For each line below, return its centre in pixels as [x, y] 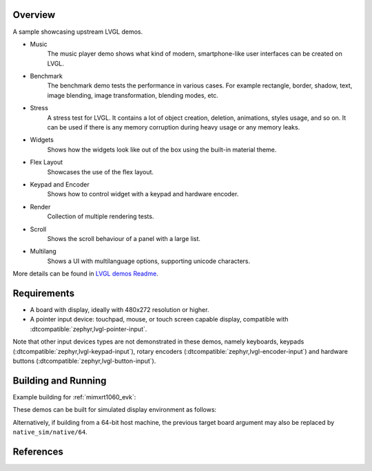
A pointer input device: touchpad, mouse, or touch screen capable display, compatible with [159, 320]
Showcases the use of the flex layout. [101, 171]
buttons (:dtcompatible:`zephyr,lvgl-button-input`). [84, 361]
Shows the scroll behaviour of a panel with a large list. [124, 238]
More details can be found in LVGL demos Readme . [85, 274]
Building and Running [60, 380]
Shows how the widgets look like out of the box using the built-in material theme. [162, 149]
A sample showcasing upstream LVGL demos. [78, 32]
